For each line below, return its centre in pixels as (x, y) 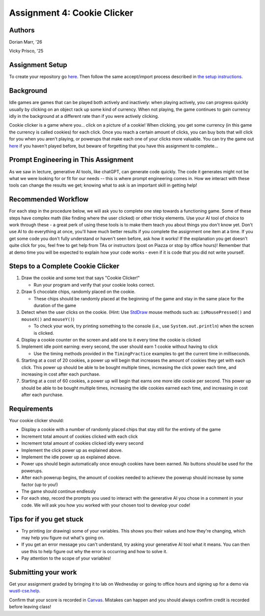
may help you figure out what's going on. (63, 537)
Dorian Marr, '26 (26, 42)
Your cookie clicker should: (37, 420)
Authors (22, 30)
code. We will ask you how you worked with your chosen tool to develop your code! (106, 505)
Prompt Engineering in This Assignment (71, 160)
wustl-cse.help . (25, 591)
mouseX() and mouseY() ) (48, 319)
